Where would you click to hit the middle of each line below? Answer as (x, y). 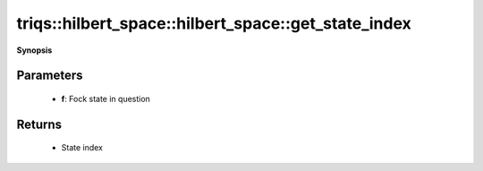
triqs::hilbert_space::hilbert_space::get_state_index (214, 23)
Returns (39, 124)
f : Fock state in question (106, 98)
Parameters (50, 76)
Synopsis (34, 50)
